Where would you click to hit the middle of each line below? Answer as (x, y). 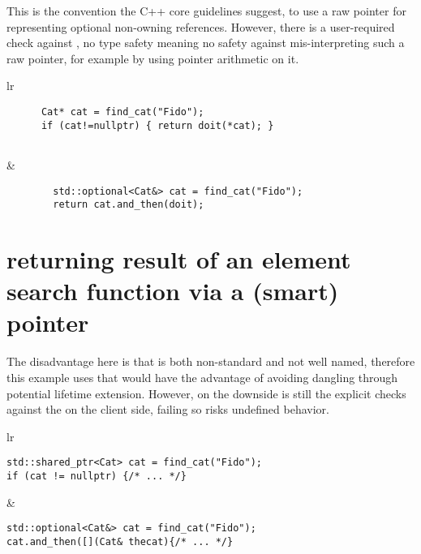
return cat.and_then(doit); (129, 205)
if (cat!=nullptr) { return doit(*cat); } (157, 125)
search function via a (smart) (173, 291)
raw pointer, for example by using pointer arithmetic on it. (153, 58)
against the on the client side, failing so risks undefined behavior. (168, 409)
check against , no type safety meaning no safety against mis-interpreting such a (206, 43)
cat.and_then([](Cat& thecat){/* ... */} (120, 541)
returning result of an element (179, 259)
